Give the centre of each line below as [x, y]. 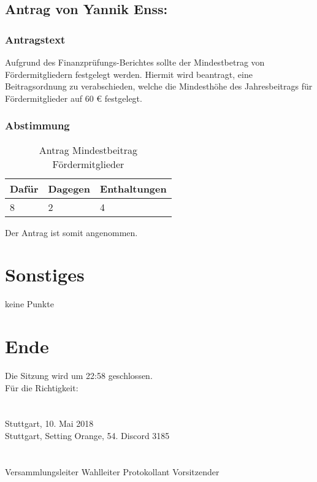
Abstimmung [37, 125]
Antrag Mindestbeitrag [88, 150]
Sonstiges [45, 274]
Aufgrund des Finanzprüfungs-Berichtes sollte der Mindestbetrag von [135, 62]
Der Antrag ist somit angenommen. [71, 232]
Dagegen [69, 188]
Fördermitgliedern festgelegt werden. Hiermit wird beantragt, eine [129, 74]
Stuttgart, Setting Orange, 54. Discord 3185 [87, 435]
